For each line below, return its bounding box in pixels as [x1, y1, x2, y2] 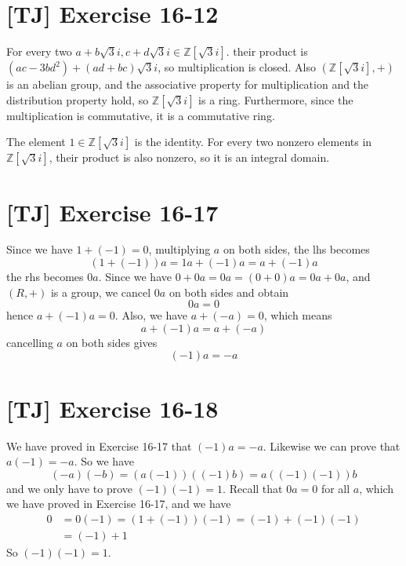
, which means [263, 307, 332, 323]
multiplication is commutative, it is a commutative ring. [6, 107, 275, 123]
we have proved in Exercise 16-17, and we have [6, 495, 231, 512]
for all [321, 480, 350, 496]
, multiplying [148, 241, 211, 257]
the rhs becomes [6, 268, 84, 285]
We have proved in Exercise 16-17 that [6, 437, 192, 454]
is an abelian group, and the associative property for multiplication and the [6, 76, 369, 93]
